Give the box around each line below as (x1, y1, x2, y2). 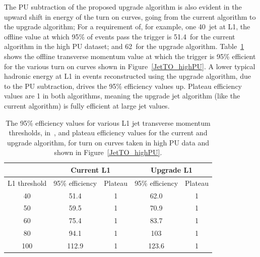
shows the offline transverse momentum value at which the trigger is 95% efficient (4, 50, 256, 61)
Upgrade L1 (150, 164, 193, 175)
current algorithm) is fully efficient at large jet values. (4, 100, 170, 111)
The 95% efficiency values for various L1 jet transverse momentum (6, 117, 211, 128)
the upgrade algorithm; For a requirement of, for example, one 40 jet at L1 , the (4, 21, 250, 32)
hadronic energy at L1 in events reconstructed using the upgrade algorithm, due (4, 71, 251, 81)
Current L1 (71, 164, 111, 175)
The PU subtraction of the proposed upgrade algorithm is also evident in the (4, 2, 242, 12)
